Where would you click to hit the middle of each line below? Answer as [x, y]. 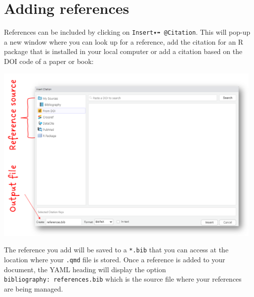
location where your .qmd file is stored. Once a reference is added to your [115, 260]
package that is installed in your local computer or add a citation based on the [123, 51]
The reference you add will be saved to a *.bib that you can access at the [116, 250]
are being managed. [34, 288]
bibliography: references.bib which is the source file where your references [123, 279]
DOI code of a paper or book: [49, 61]
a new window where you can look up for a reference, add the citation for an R [124, 41]
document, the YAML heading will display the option [85, 269]
